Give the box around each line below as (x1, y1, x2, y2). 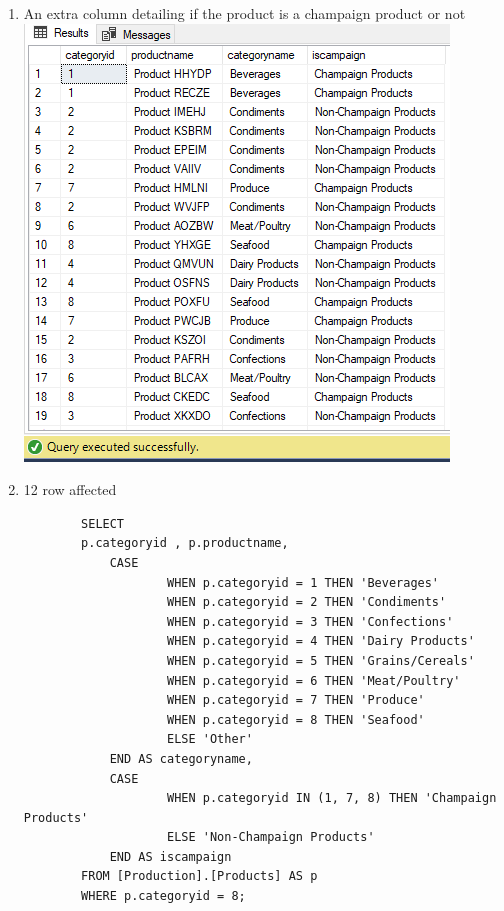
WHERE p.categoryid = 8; (81, 889, 246, 904)
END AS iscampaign (109, 849, 232, 864)
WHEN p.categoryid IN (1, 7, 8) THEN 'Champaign (166, 791, 497, 806)
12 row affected (23, 479, 117, 500)
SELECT (81, 516, 125, 531)
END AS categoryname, (109, 751, 253, 766)
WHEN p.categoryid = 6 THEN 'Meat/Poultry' (166, 673, 461, 688)
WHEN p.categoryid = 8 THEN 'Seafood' (166, 712, 425, 727)
